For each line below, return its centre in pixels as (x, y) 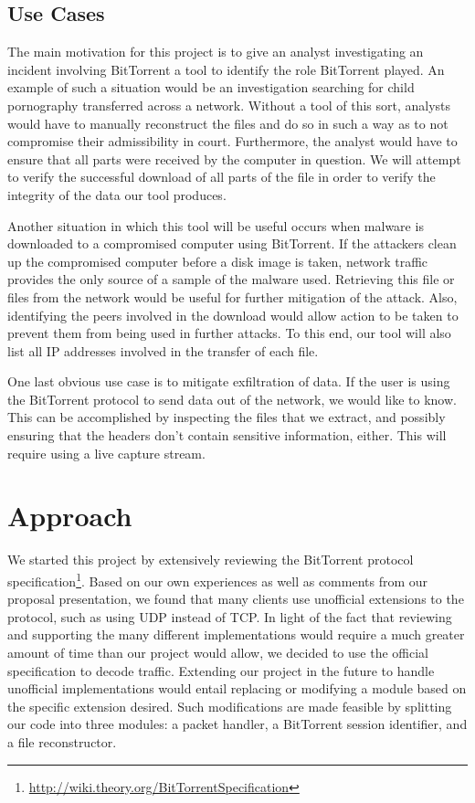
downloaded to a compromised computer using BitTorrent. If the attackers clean (232, 243)
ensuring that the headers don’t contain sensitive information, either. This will (227, 435)
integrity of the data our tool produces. (117, 194)
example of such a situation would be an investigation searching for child (211, 87)
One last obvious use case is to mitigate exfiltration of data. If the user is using (229, 381)
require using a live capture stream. (106, 453)
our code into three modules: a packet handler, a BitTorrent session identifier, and (237, 724)
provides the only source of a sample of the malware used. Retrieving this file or (231, 279)
